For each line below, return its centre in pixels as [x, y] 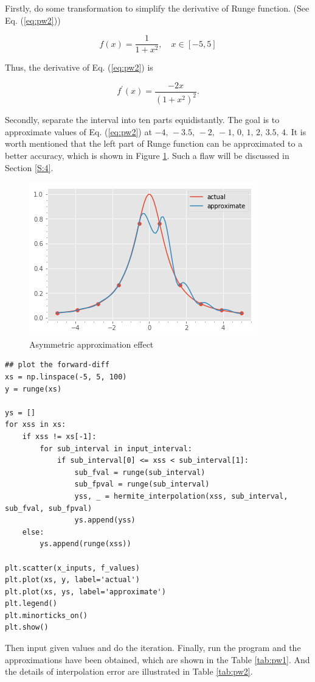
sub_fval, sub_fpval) [49, 508]
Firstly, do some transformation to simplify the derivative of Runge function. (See [157, 8]
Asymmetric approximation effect [92, 344]
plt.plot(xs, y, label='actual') [72, 580]
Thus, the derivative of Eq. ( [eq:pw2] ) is [79, 67]
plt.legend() [31, 604]
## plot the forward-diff [57, 365]
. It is [296, 131]
